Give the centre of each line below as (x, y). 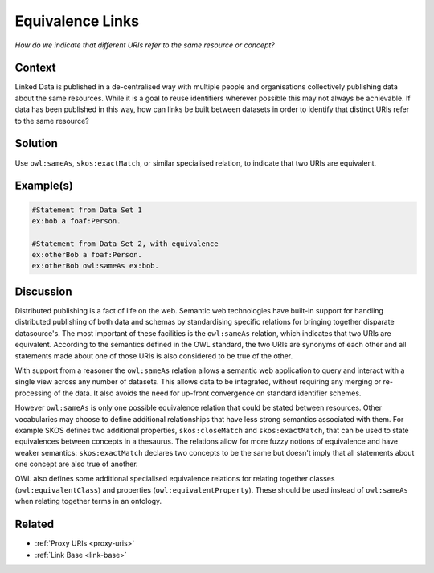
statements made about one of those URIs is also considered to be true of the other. (154, 356)
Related (35, 524)
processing (33, 393)
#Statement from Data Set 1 (87, 210)
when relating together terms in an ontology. (88, 501)
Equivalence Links (77, 21)
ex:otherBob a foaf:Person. (87, 255)
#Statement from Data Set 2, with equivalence (125, 244)
